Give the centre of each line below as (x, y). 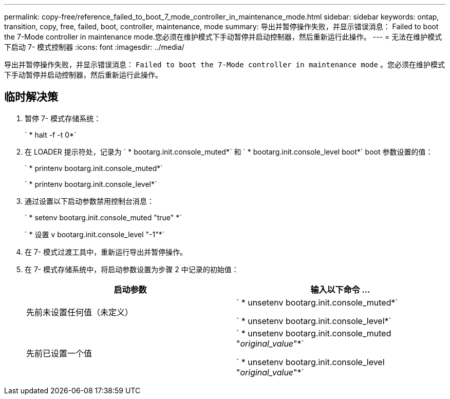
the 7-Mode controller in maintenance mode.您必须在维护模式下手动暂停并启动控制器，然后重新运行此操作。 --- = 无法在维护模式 (223, 37)
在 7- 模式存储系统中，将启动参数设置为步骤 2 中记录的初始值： (132, 269)
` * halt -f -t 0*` (51, 135)
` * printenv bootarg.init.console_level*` (91, 184)
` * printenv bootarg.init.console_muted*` (94, 168)
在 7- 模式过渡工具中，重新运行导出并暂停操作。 (106, 252)
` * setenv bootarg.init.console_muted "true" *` (103, 217)
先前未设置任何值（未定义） (80, 312)
